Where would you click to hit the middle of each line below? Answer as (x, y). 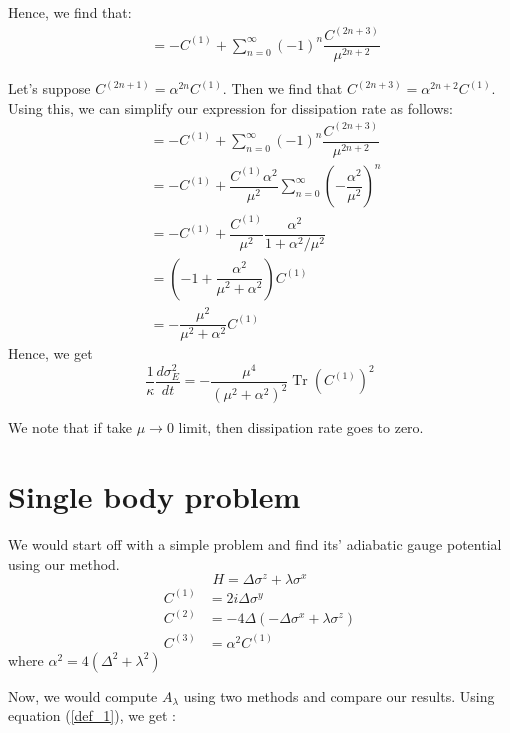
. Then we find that (282, 88)
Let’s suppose (49, 88)
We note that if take (70, 427)
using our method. (64, 563)
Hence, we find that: (70, 12)
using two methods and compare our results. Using (339, 695)
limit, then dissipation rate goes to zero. (301, 427)
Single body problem (154, 496)
